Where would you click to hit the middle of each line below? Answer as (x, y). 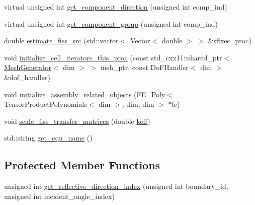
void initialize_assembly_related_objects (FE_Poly (85, 94)
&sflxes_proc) (230, 41)
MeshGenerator (28, 67)
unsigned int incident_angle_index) (59, 196)
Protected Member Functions (82, 165)
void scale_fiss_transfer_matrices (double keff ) (77, 121)
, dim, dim (138, 104)
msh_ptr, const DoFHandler (144, 67)
